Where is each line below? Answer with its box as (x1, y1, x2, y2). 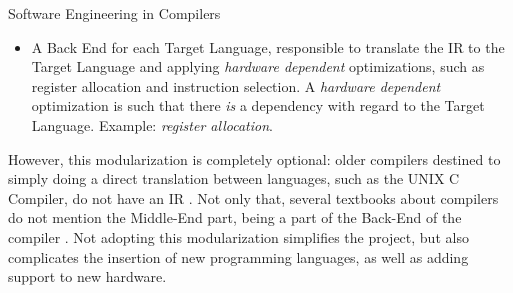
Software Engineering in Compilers (8, 3, 221, 23)
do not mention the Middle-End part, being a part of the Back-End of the (8, 207, 462, 228)
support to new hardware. (8, 266, 167, 287)
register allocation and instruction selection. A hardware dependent (31, 75, 441, 96)
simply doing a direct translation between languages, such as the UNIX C (8, 168, 460, 189)
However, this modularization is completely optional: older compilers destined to (8, 148, 501, 169)
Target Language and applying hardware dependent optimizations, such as (31, 56, 485, 77)
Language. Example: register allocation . (31, 114, 273, 135)
